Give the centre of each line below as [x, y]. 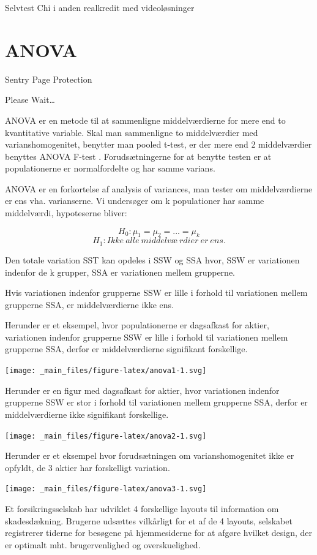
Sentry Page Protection [49, 79]
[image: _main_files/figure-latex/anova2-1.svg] [106, 436]
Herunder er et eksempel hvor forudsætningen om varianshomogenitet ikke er [150, 455]
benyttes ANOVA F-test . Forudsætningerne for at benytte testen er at [138, 156]
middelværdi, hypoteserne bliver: [66, 213]
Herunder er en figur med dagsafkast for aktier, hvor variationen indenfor [142, 390]
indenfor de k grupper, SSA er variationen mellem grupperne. [120, 272]
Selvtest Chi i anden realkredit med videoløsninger [100, 7]
